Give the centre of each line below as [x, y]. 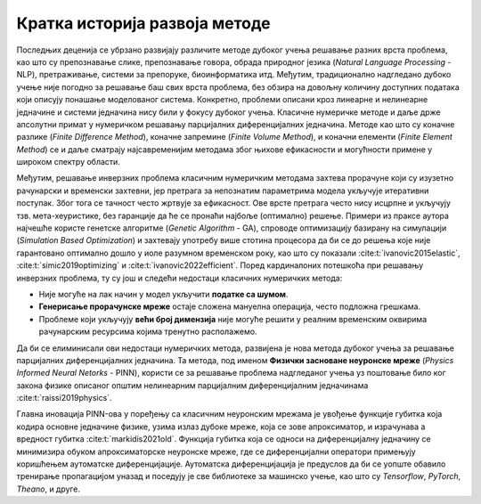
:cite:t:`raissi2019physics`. [64, 398]
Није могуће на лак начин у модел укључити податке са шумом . [163, 294]
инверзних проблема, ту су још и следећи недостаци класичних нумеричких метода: [179, 278]
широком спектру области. [68, 162]
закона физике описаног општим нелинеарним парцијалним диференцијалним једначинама [192, 385]
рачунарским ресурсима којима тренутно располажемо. [148, 332]
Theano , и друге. [48, 489]
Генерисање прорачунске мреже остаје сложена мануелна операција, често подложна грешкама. [230, 306]
